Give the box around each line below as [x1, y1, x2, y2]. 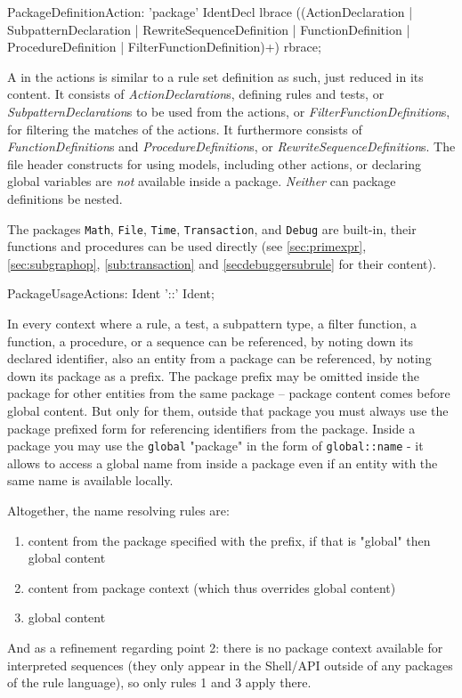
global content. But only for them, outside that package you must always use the [7, 401, 449, 419]
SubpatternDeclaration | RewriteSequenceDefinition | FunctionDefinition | [7, 20, 410, 38]
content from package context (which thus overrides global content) [28, 578, 396, 597]
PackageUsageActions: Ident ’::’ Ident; [7, 284, 215, 303]
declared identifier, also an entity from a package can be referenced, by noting [7, 349, 432, 368]
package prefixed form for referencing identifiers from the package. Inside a [7, 418, 416, 437]
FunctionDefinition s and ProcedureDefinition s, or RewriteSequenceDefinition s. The [7, 137, 456, 156]
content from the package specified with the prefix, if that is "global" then [28, 531, 431, 549]
